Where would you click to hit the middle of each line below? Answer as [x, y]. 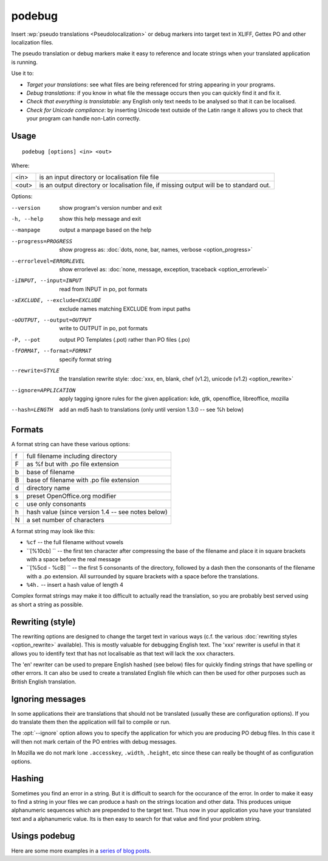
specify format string [85, 359]
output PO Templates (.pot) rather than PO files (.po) [125, 339]
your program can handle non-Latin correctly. [84, 119]
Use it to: [22, 74]
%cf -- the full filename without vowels [75, 542]
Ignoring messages [49, 699]
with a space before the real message [73, 559]
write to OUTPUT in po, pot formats [104, 328]
